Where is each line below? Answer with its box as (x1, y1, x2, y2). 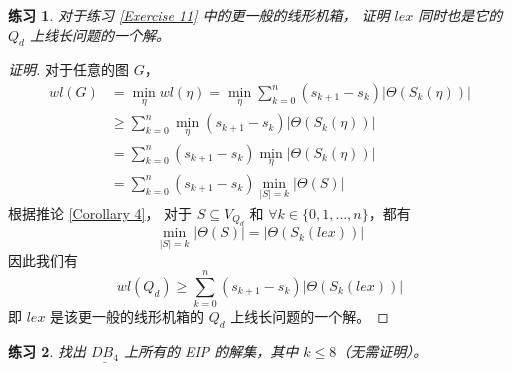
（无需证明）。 (336, 341, 428, 362)
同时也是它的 (418, 5, 503, 25)
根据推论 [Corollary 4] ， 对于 (8, 202, 193, 223)
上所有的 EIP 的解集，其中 (123, 341, 299, 362)
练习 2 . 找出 (8, 341, 86, 362)
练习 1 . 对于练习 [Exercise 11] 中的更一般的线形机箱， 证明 (8, 5, 390, 25)
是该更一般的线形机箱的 (50, 306, 205, 327)
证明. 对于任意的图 (8, 59, 129, 80)
